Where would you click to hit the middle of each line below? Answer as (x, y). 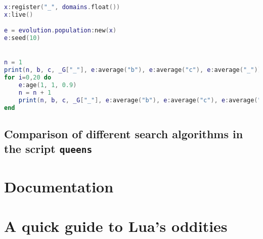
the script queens (48, 149)
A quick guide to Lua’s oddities (116, 226)
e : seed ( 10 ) (22, 38)
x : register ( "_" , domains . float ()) (62, 7)
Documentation (59, 186)
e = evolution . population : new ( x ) (60, 31)
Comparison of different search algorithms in (124, 133)
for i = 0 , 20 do (28, 78)
